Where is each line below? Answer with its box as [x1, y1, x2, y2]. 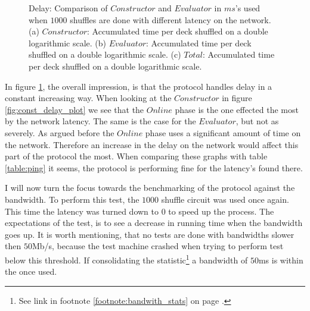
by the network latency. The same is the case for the [5, 115, 196, 127]
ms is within [258, 253, 303, 266]
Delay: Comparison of [29, 2, 108, 14]
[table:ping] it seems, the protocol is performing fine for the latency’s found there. [5, 161, 303, 174]
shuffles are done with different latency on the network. [70, 13, 271, 26]
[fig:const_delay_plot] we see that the [5, 103, 144, 115]
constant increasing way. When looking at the [5, 92, 172, 104]
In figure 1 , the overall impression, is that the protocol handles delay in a [5, 80, 272, 92]
